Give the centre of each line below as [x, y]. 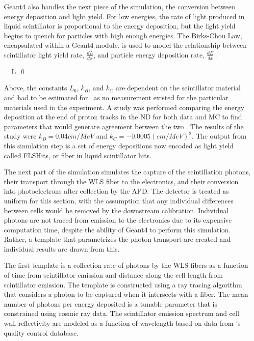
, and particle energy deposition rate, [149, 54]
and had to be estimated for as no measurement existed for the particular [116, 97]
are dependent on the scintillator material [178, 88]
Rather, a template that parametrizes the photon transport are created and [117, 239]
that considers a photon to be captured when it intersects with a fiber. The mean [126, 294]
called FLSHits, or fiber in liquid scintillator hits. [78, 155]
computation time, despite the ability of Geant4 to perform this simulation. [117, 229]
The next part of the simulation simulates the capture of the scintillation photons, [127, 172]
